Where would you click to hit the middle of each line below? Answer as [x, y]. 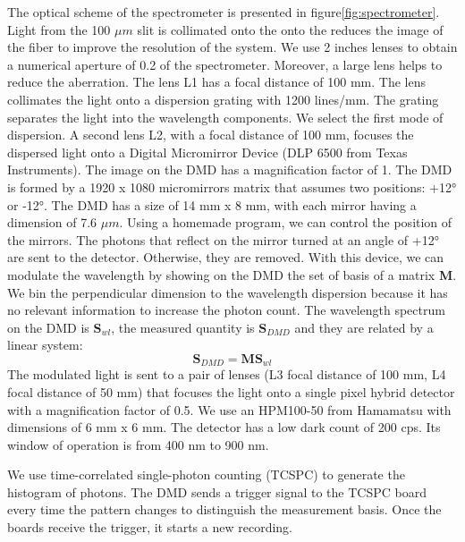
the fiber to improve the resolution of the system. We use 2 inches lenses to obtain [232, 47]
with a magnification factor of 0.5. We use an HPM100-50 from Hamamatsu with [229, 409]
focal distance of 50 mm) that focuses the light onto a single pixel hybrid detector [231, 391]
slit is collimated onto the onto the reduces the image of [290, 29]
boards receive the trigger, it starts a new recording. [150, 527]
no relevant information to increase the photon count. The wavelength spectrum [226, 310]
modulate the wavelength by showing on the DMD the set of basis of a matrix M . [232, 274]
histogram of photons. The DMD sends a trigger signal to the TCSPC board [217, 491]
